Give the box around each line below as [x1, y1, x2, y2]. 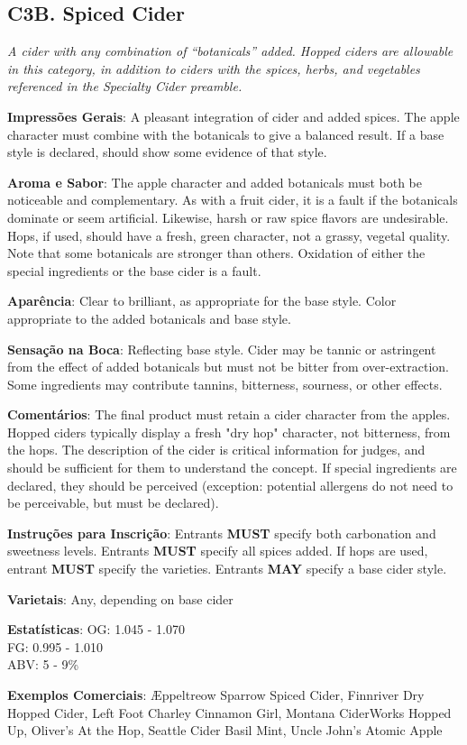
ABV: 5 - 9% [7, 655, 79, 674]
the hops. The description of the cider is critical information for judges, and [7, 440, 426, 459]
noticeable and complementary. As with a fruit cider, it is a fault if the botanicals [7, 190, 458, 209]
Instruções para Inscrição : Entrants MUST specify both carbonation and [7, 523, 436, 542]
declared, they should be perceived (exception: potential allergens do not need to [7, 475, 453, 494]
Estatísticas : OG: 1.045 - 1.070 [7, 620, 185, 639]
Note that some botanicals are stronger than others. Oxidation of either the [7, 244, 426, 262]
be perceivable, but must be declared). [7, 493, 219, 512]
